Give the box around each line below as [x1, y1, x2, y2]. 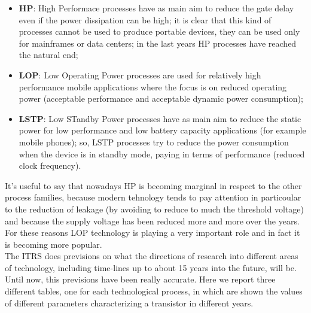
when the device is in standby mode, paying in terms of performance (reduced [19, 147, 305, 160]
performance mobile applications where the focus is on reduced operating [19, 80, 287, 93]
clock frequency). [19, 159, 81, 172]
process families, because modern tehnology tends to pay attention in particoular [5, 191, 301, 203]
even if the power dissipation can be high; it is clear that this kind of [19, 13, 272, 26]
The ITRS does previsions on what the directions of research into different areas [5, 250, 298, 262]
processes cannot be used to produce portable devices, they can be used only [19, 25, 300, 38]
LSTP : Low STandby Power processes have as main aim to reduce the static [19, 112, 301, 124]
